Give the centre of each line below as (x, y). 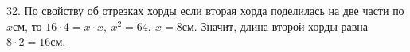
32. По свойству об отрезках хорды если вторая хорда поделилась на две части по (205, 10)
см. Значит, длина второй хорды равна (275, 26)
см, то (27, 26)
